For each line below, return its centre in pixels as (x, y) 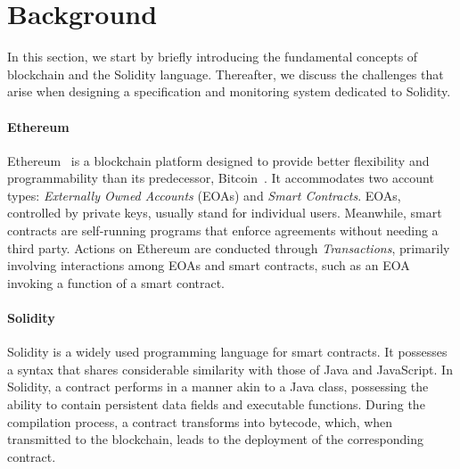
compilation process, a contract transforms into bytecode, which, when (200, 421)
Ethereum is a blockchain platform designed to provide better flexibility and (218, 160)
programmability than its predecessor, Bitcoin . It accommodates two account (221, 178)
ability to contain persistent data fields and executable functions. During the (216, 404)
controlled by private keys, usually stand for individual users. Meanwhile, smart (225, 213)
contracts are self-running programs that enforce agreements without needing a (223, 230)
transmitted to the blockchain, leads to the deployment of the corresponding (216, 439)
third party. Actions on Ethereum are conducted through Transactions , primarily (229, 247)
